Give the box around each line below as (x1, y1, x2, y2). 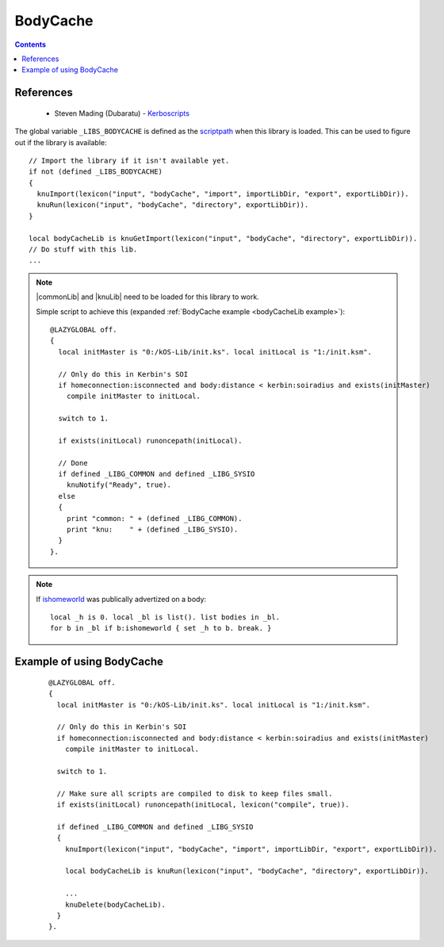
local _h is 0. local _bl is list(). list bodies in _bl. (50, 612, 281, 622)
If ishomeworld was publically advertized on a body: (36, 594, 206, 604)
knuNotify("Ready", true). (66, 481, 172, 489)
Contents (14, 40, 47, 49)
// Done (58, 458, 88, 467)
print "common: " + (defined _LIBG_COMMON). (66, 514, 243, 523)
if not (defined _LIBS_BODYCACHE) (29, 167, 163, 176)
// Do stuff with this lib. (29, 245, 138, 254)
